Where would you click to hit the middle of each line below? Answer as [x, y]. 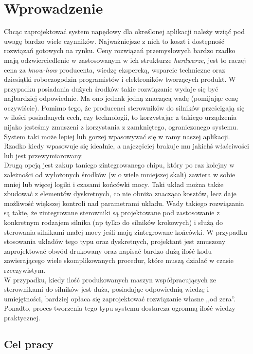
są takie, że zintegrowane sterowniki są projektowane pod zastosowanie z [112, 213]
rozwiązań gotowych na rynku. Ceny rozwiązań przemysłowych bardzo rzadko [120, 50]
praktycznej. [22, 317]
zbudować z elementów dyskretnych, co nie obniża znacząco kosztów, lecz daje [120, 194]
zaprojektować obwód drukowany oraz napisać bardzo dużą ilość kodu [108, 251]
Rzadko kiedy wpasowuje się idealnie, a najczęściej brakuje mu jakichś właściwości [126, 146]
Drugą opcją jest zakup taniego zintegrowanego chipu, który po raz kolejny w [119, 165]
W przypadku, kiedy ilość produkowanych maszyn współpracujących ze [110, 279]
